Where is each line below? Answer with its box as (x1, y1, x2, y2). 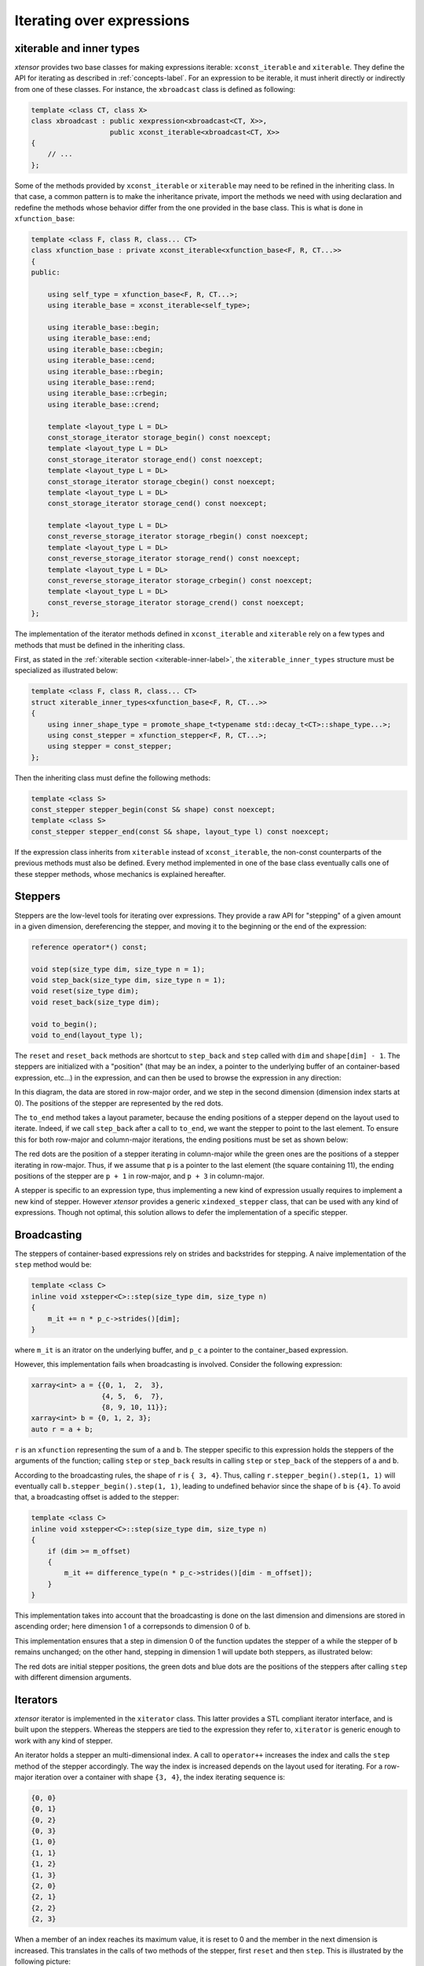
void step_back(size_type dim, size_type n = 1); (31, 976, 226, 985)
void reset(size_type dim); (31, 987, 139, 996)
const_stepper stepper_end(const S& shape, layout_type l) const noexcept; (31, 827, 330, 836)
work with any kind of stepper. (14, 1736, 113, 1745)
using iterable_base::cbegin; (47, 344, 164, 354)
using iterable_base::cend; (47, 356, 156, 365)
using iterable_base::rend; (47, 378, 156, 387)
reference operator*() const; (31, 942, 148, 952)
